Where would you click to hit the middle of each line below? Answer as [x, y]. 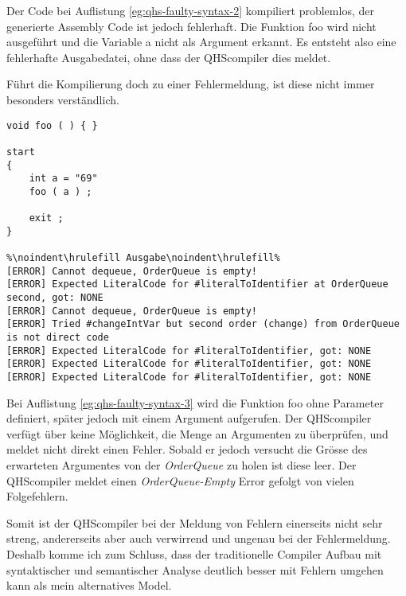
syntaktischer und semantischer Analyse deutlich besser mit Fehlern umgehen [195, 569]
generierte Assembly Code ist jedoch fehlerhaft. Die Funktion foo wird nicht [191, 26]
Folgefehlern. [37, 496]
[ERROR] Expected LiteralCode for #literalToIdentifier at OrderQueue [197, 284]
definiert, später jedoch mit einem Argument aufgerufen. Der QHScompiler [189, 418]
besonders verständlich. [63, 99]
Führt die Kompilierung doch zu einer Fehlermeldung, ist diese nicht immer [191, 84]
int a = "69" [63, 179]
